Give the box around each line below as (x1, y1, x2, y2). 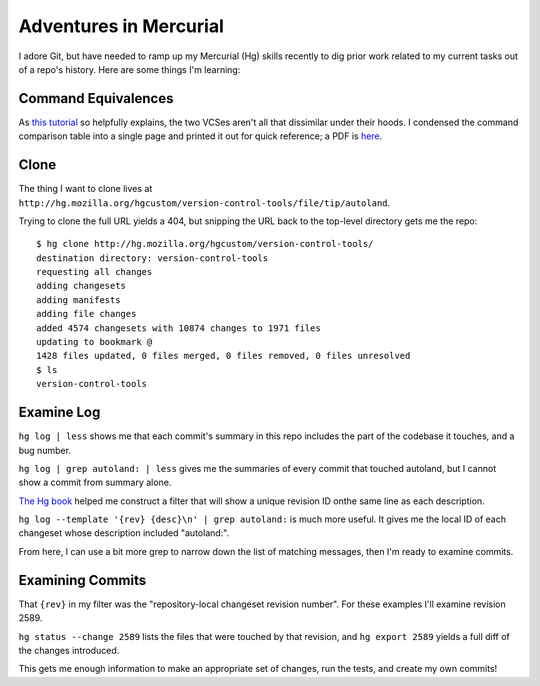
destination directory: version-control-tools (36, 252, 269, 264)
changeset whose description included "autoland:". (18, 527, 230, 539)
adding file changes (36, 308, 137, 320)
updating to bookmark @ (36, 336, 153, 348)
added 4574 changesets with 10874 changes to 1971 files (36, 322, 322, 334)
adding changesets (36, 280, 127, 292)
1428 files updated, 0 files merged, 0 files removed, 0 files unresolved (36, 350, 411, 362)
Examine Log (18, 404, 101, 421)
